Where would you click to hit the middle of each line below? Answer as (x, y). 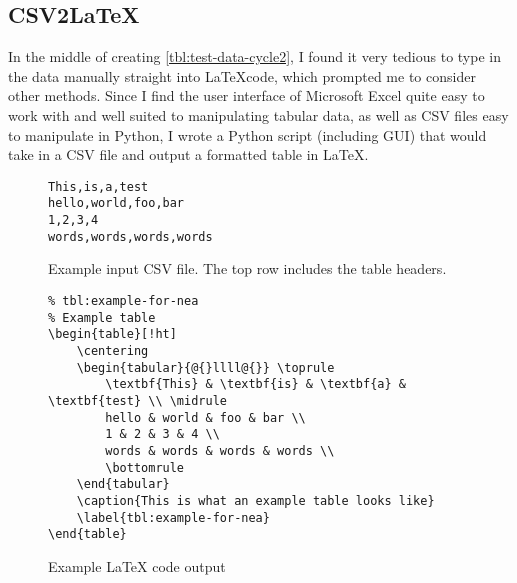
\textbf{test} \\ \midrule (137, 400)
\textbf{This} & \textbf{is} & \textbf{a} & (255, 384)
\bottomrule (145, 467)
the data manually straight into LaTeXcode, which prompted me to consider (242, 75)
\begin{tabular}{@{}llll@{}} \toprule (205, 367)
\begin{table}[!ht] (112, 334)
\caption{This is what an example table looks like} (255, 500)
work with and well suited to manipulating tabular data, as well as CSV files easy (258, 114)
